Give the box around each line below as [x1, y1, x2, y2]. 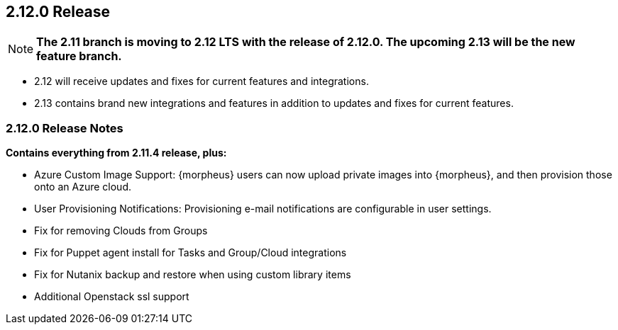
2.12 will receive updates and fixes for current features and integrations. [34, 75, 369, 88]
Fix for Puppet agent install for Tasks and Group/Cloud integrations [34, 246, 347, 259]
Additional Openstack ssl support [34, 290, 189, 303]
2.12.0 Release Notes [6, 120, 123, 135]
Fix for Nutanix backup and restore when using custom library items [34, 268, 351, 281]
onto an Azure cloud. [34, 181, 131, 193]
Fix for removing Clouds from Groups [34, 224, 208, 237]
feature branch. [36, 49, 122, 64]
